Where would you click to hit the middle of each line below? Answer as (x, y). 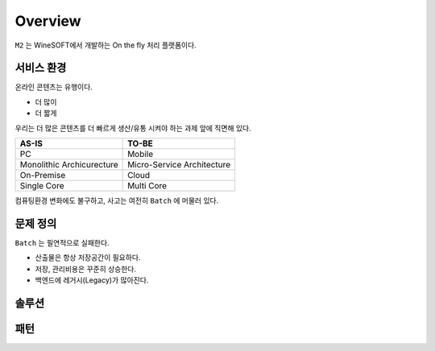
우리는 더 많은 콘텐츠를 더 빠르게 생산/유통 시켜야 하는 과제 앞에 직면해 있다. (133, 128)
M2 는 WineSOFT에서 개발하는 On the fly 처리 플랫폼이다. (106, 45)
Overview (48, 21)
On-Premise (43, 175)
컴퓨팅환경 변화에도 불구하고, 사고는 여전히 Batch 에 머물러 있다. (117, 200)
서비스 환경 (41, 68)
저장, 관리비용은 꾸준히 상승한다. (86, 269)
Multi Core (147, 186)
